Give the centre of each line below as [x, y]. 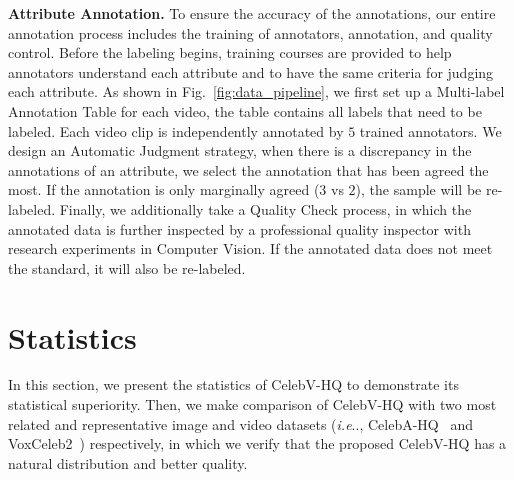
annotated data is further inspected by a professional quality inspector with [239, 228]
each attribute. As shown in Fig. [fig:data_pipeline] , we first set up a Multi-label [256, 91]
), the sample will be [418, 189]
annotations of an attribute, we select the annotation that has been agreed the [248, 169]
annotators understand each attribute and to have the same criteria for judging [251, 71]
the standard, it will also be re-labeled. [127, 267]
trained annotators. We [430, 130]
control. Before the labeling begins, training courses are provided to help [230, 52]
